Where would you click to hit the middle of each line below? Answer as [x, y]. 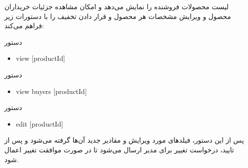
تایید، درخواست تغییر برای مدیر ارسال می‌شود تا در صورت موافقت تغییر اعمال [119, 149]
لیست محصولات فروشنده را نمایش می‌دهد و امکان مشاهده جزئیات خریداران [117, 6]
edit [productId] [39, 123]
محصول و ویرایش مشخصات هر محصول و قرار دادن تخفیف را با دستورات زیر [118, 16]
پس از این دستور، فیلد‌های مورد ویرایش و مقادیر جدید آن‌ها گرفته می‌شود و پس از [124, 140]
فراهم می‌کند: [24, 26]
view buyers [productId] [51, 91]
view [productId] [40, 58]
